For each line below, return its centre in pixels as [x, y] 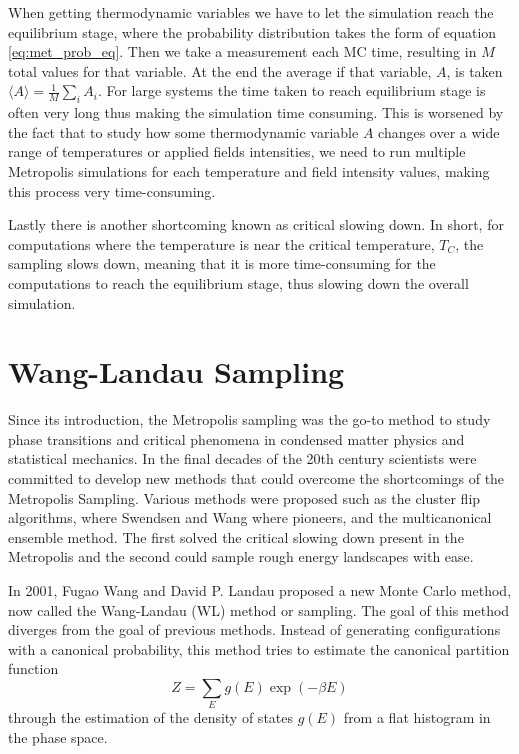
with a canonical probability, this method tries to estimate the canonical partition [259, 648]
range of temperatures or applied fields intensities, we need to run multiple [237, 151]
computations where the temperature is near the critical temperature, [221, 243]
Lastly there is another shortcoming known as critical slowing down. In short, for [256, 224]
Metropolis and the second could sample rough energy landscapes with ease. [241, 556]
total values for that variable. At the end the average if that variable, [220, 70]
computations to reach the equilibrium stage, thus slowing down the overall [238, 282]
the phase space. [58, 736]
